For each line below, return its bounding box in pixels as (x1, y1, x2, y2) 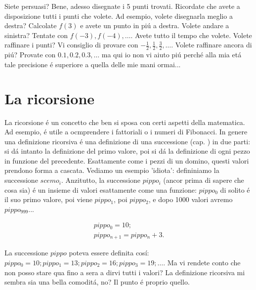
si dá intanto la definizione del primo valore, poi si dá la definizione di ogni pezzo (4, 146, 250, 156)
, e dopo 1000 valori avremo (148, 194, 233, 205)
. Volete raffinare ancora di (171, 40, 252, 50)
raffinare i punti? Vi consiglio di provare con (4, 40, 138, 50)
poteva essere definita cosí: (69, 248, 149, 258)
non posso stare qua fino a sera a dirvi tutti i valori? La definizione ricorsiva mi (4, 267, 245, 277)
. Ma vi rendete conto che (163, 257, 241, 268)
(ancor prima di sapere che (163, 175, 244, 185)
